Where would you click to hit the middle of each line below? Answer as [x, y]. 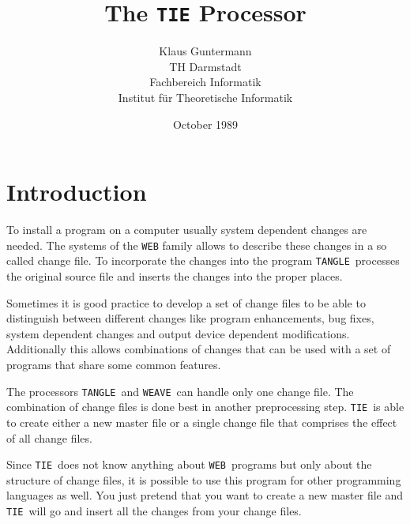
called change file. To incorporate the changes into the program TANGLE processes [203, 260]
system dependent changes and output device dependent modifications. [178, 333]
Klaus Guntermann [205, 51]
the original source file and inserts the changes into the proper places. [175, 276]
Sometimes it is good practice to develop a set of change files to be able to [186, 302]
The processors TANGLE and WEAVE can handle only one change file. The [180, 391]
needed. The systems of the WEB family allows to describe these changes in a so [197, 245]
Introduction [77, 192]
